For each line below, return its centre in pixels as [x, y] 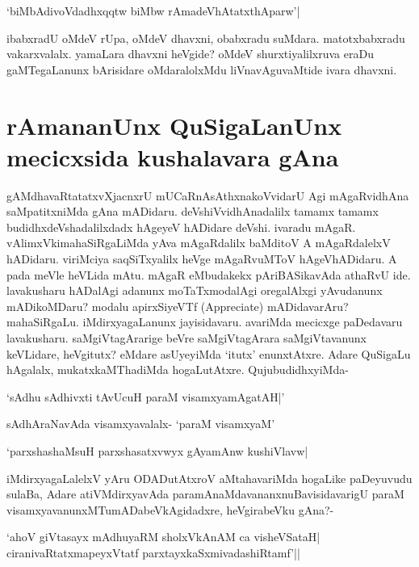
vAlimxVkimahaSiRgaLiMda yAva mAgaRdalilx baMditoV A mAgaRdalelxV [199, 243]
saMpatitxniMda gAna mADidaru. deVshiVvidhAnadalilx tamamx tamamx [193, 211]
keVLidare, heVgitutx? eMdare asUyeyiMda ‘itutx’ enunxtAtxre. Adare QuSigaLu [209, 353]
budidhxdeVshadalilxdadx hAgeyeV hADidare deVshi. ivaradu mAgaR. [181, 227]
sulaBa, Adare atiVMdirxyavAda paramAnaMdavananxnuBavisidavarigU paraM [205, 494]
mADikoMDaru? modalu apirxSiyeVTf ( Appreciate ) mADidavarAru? [178, 306]
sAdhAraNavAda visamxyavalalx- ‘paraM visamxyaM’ [141, 424]
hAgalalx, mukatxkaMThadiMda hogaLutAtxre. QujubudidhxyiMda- [178, 370]
